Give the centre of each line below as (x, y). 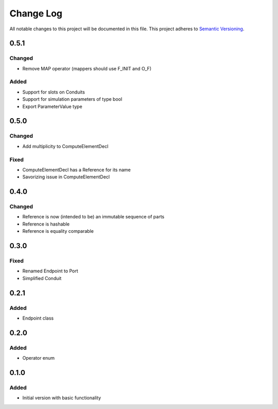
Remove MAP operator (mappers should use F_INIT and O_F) (87, 68)
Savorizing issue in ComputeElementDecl (66, 177)
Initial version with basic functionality (62, 398)
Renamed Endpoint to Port (50, 271)
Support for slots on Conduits (54, 92)
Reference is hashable (46, 224)
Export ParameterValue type (52, 106)
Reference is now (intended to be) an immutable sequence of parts (93, 217)
